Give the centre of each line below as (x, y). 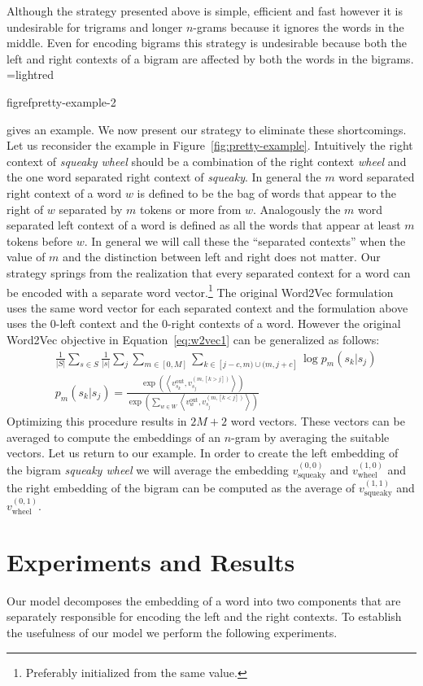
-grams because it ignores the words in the (299, 26)
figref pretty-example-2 (61, 101)
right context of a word (64, 192)
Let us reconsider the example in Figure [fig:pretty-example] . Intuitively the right (210, 145)
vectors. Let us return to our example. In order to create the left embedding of (203, 453)
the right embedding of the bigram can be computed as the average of (181, 487)
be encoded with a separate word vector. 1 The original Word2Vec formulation (200, 291)
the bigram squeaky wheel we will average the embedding (148, 469)
